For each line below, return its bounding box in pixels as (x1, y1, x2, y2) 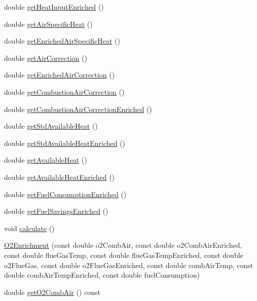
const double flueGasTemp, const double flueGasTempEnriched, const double (4, 249, 243, 260)
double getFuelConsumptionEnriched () (4, 189, 127, 199)
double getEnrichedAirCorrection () (4, 69, 115, 80)
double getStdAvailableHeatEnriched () (4, 137, 126, 148)
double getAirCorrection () (4, 52, 87, 63)
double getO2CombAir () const (4, 286, 100, 297)
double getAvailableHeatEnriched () (4, 171, 115, 182)
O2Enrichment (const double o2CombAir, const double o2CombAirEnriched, (4, 240, 242, 250)
